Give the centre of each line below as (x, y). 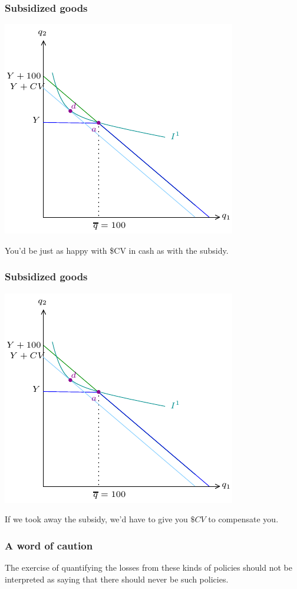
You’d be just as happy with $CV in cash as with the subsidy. (117, 250)
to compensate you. (243, 519)
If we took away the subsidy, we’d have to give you (96, 519)
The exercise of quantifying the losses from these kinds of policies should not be (148, 567)
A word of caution (49, 545)
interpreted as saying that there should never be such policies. (117, 579)
